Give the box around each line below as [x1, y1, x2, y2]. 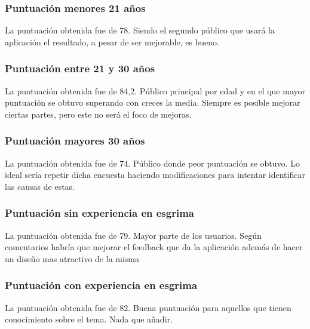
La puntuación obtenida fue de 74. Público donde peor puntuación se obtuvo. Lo [5, 156, 300, 169]
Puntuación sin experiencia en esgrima [5, 205, 194, 220]
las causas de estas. [5, 180, 75, 192]
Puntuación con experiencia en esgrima [5, 278, 198, 293]
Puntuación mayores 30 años [5, 133, 145, 148]
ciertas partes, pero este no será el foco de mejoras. [5, 107, 192, 120]
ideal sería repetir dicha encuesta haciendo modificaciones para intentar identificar [5, 168, 305, 181]
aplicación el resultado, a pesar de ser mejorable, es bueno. [5, 35, 220, 48]
